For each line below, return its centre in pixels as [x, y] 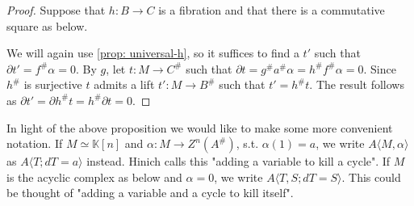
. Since [380, 68]
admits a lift [124, 84]
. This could [371, 177]
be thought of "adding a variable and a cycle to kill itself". [150, 193]
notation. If [35, 143]
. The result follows [357, 84]
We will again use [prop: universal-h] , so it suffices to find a [153, 53]
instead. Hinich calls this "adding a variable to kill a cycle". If [238, 161]
